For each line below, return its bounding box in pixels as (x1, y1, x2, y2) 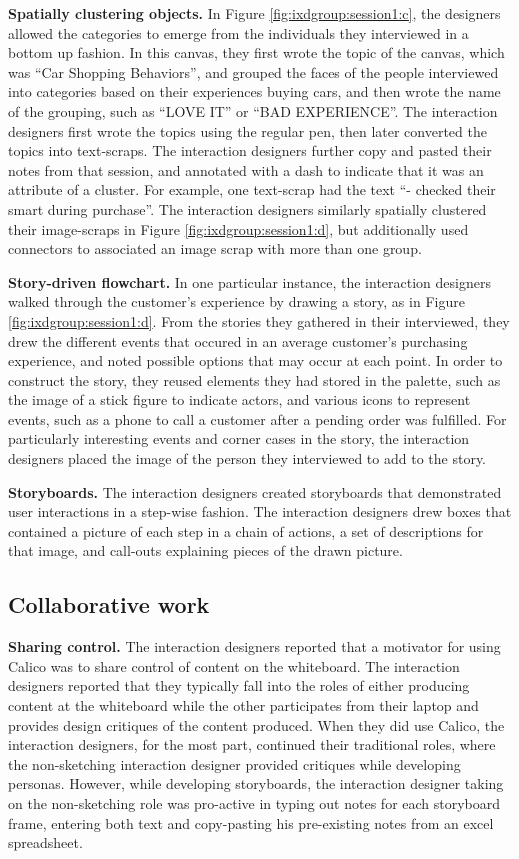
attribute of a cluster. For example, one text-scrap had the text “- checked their (8, 179, 496, 200)
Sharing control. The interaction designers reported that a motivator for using (8, 636, 501, 657)
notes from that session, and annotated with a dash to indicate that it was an (8, 159, 484, 180)
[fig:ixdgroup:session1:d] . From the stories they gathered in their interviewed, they (8, 310, 510, 331)
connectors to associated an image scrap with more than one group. (8, 238, 422, 259)
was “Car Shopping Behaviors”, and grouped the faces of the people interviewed (8, 61, 499, 82)
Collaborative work (8, 589, 210, 620)
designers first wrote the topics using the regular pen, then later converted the (8, 120, 487, 141)
